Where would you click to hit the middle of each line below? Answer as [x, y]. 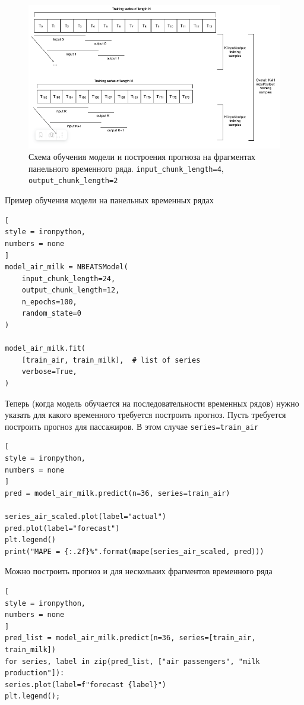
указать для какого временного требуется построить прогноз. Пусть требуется [145, 415]
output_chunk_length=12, [71, 290]
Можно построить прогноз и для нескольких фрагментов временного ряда [139, 571]
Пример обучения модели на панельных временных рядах [109, 200]
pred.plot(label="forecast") [62, 528]
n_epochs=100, [49, 302]
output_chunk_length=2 [73, 181]
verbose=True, [49, 372]
